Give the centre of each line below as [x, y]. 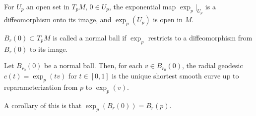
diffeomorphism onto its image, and [58, 19]
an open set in [48, 6]
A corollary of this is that [43, 105]
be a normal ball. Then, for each [94, 65]
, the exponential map [142, 6]
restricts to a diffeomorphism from [200, 38]
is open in [168, 19]
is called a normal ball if [90, 38]
